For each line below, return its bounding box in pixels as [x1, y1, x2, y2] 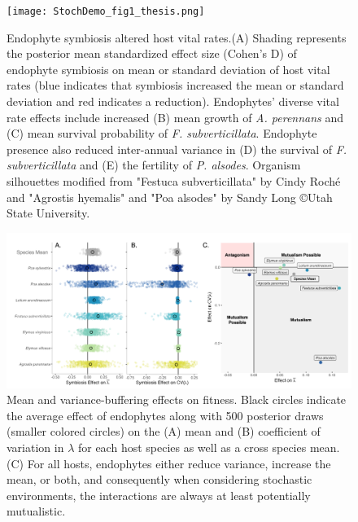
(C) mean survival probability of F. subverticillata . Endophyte [7, 125, 317, 142]
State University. [7, 204, 90, 222]
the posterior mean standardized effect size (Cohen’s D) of [7, 45, 297, 62]
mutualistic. [7, 502, 66, 520]
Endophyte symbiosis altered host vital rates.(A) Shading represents [7, 29, 347, 46]
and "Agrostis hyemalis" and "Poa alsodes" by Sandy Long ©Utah [7, 188, 333, 205]
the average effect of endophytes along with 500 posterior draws [7, 406, 324, 423]
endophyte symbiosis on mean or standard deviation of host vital [7, 60, 330, 77]
